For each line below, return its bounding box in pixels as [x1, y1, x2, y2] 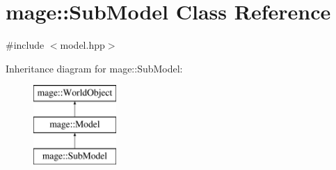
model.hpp [60, 38, 105, 52]
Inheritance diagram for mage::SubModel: [6, 61, 183, 75]
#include [6, 38, 45, 52]
